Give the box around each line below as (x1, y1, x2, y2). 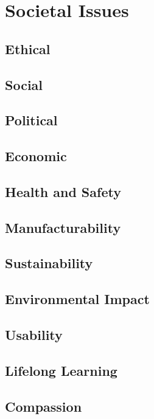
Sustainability (5, 254, 93, 272)
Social (5, 75, 43, 94)
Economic (5, 147, 67, 165)
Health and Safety (5, 182, 121, 201)
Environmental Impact (5, 289, 150, 308)
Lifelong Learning (5, 361, 117, 379)
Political (5, 111, 58, 130)
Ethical (5, 39, 51, 58)
